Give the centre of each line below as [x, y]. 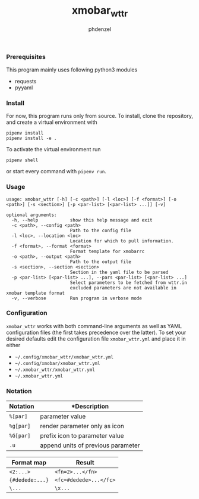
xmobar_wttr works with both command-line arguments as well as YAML [94, 326]
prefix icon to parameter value [82, 436]
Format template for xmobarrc [107, 251]
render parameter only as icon [82, 426]
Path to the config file [101, 230]
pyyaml [24, 88]
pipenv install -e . [32, 138]
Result [85, 463]
